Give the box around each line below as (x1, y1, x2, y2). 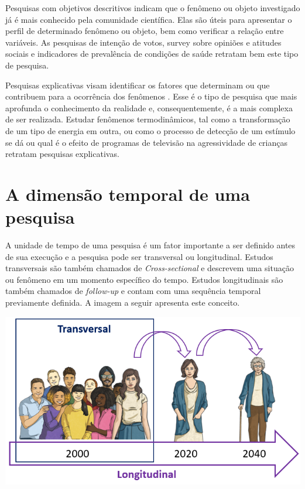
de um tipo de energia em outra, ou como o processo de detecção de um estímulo (5, 124, 296, 136)
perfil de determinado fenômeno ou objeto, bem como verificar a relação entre (5, 25, 284, 37)
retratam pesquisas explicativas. (5, 148, 119, 160)
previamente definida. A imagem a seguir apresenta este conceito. (5, 296, 240, 308)
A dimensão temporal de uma (5, 182, 250, 206)
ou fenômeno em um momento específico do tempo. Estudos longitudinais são (5, 273, 283, 285)
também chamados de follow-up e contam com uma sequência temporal (5, 285, 261, 297)
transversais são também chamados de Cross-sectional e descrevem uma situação (5, 262, 294, 274)
